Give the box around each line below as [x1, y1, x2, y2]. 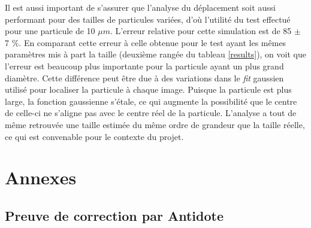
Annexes [5, 165, 77, 190]
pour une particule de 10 [5, 25, 95, 37]
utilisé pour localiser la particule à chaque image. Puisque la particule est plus [5, 83, 292, 96]
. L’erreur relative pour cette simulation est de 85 [110, 25, 292, 37]
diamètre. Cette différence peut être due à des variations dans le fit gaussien [5, 71, 284, 84]
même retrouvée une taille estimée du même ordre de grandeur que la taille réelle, [5, 118, 305, 130]
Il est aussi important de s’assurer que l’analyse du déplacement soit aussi [5, 1, 276, 13]
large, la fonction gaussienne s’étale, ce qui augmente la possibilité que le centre [5, 95, 297, 107]
